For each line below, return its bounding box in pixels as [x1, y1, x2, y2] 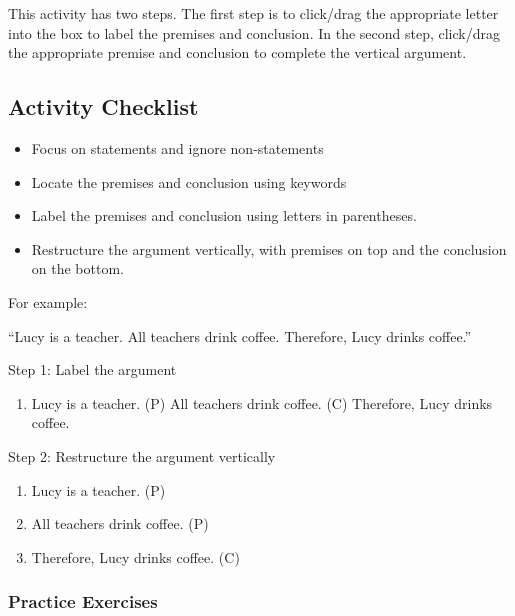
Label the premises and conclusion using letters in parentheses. [31, 205, 417, 226]
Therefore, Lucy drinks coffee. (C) [31, 546, 240, 567]
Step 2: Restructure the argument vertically [8, 445, 276, 466]
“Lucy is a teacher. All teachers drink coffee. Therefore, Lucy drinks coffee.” [8, 325, 472, 346]
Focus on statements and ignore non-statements [31, 137, 324, 158]
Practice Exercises [8, 589, 158, 614]
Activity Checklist [8, 91, 199, 122]
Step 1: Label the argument [8, 359, 177, 380]
